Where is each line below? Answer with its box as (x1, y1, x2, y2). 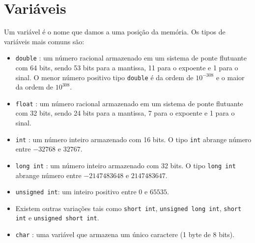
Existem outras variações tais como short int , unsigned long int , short (15, 203, 242, 213)
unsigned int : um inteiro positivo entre (15, 186, 137, 197)
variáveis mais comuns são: (4, 36, 85, 46)
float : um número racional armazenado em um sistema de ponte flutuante (15, 98, 243, 108)
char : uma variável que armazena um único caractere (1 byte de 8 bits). (15, 229, 235, 240)
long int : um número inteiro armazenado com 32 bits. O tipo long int (15, 160, 236, 170)
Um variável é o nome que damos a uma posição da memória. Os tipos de (4, 27, 226, 37)
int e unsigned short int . (15, 213, 99, 223)
